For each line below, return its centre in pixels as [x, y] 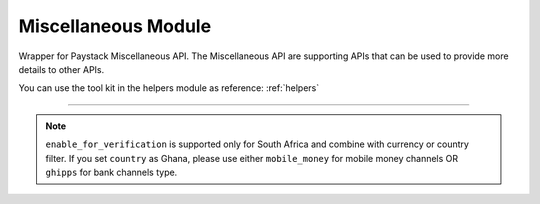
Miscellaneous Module [115, 26]
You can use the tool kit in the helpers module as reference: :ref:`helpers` [169, 88]
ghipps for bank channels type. [111, 172]
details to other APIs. [61, 69]
